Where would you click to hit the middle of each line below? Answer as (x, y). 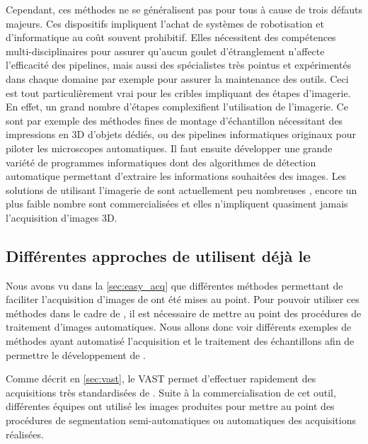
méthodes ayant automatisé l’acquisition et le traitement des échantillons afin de (180, 341)
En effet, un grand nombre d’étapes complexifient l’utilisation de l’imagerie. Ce (177, 107)
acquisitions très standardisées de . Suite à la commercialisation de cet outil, (171, 392)
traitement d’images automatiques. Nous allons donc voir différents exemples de (179, 327)
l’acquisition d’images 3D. (62, 217)
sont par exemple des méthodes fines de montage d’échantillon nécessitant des (174, 120)
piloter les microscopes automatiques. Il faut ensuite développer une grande (169, 148)
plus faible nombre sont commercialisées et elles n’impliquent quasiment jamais (177, 204)
